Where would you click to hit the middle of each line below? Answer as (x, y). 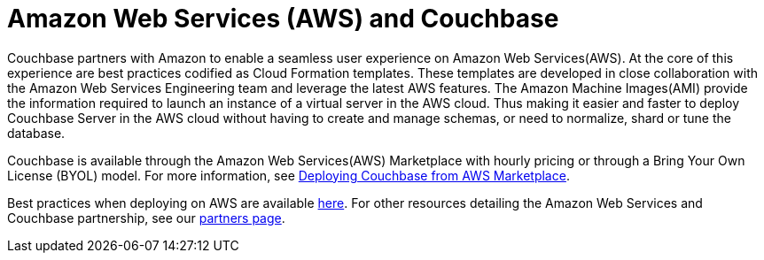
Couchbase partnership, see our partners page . (146, 218)
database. (36, 133)
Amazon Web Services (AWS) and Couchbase (283, 19)
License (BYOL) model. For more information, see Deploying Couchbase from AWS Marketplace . (288, 175)
